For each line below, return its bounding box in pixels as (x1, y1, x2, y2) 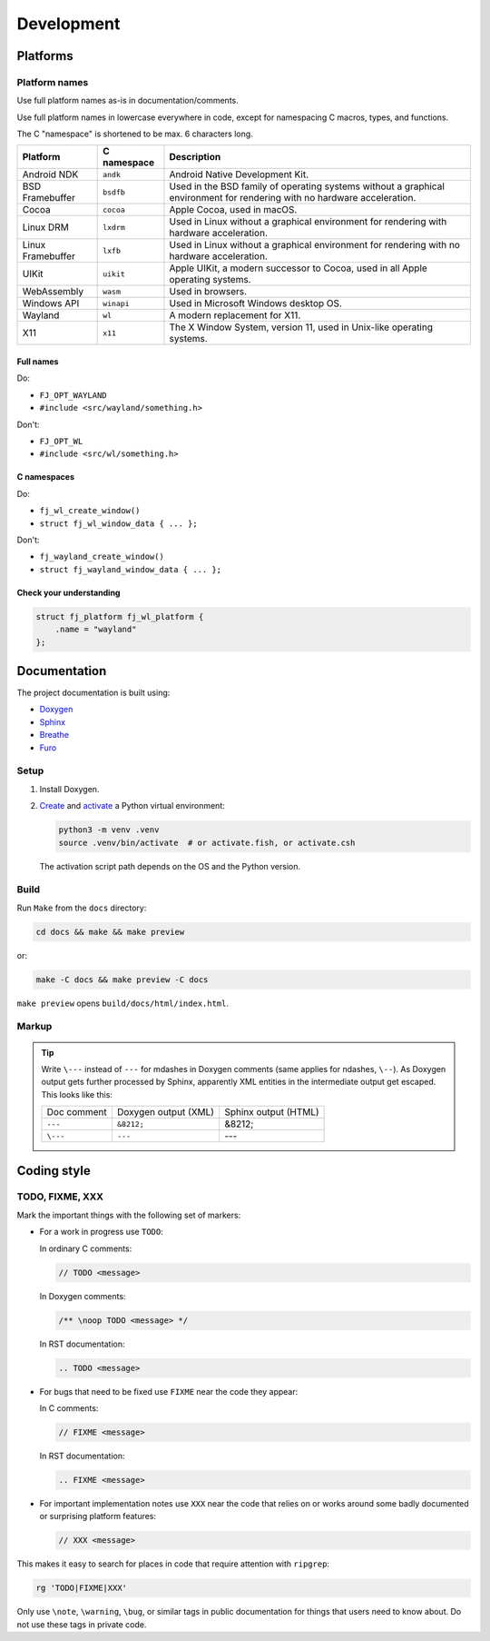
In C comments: (39, 1402, 99, 1413)
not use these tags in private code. (16, 1618, 147, 1630)
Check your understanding (16, 587, 121, 598)
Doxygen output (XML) (116, 1106, 215, 1119)
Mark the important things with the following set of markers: (16, 1209, 241, 1220)
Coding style (16, 1163, 91, 1179)
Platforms (16, 48, 73, 64)
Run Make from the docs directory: (16, 902, 147, 913)
